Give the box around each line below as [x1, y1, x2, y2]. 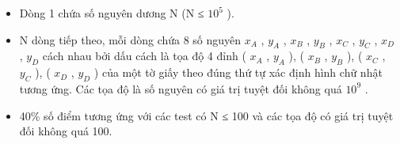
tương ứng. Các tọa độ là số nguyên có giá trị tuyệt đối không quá [19, 80, 342, 97]
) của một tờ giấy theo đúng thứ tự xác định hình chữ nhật [93, 64, 383, 81]
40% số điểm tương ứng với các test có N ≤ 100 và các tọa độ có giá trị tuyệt [19, 107, 394, 123]
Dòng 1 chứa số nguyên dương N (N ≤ [19, 5, 204, 21]
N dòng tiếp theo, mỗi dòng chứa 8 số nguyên [19, 31, 242, 47]
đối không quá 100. [19, 123, 112, 139]
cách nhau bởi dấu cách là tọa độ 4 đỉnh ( [42, 47, 246, 64]
